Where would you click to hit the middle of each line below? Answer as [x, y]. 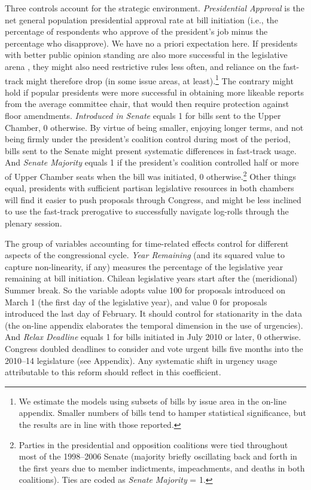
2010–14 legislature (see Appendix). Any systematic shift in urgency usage [141, 360]
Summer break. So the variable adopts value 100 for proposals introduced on [145, 290]
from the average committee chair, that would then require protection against [147, 104]
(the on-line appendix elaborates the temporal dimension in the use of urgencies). [154, 325]
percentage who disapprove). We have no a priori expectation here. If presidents [151, 43]
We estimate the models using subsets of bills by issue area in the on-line [153, 401]
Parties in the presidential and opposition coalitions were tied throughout [153, 444]
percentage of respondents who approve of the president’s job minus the [136, 31]
